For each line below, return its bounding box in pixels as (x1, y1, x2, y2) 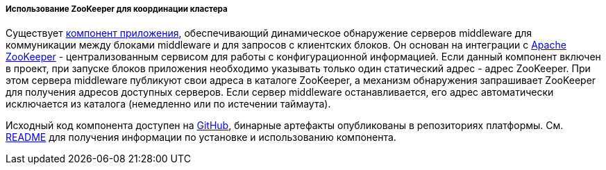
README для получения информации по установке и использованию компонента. (6, 131, 396, 144)
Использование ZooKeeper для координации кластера (6, 4, 228, 14)
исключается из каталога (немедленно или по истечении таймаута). (6, 98, 331, 110)
